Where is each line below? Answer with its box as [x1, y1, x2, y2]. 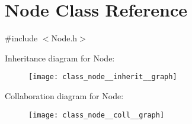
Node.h [51, 32, 78, 44]
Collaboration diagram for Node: [5, 89, 124, 102]
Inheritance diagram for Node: [5, 51, 115, 64]
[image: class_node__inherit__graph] [28, 73, 177, 81]
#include [5, 32, 38, 44]
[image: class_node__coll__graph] [28, 110, 165, 119]
